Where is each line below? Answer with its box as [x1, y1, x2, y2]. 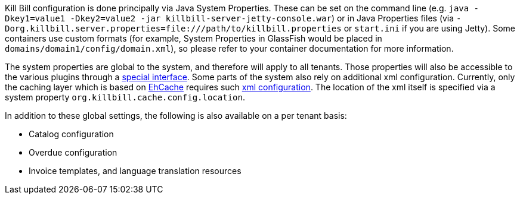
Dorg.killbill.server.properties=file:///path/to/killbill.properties [5, 24, 342, 33]
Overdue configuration [29, 147, 117, 157]
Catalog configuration [29, 129, 114, 139]
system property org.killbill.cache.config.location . [5, 92, 245, 102]
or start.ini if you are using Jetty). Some [343, 23, 515, 33]
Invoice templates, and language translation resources [29, 166, 242, 176]
